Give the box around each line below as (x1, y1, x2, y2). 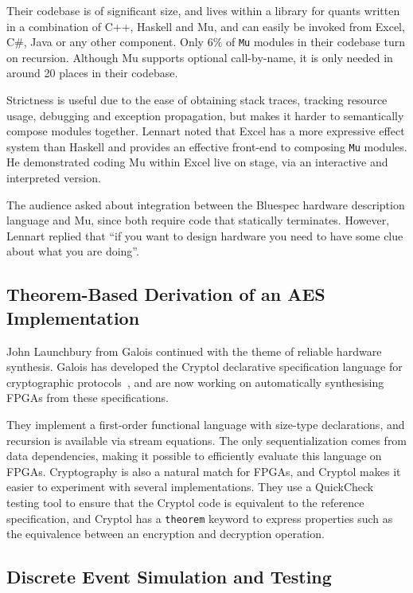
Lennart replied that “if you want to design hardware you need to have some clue (6, 227, 403, 244)
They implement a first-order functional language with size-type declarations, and (6, 416, 405, 432)
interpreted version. (6, 170, 101, 186)
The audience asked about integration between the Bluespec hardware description (6, 196, 405, 213)
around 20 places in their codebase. (6, 64, 178, 81)
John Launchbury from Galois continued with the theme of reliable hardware (6, 342, 382, 359)
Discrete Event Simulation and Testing (6, 564, 332, 589)
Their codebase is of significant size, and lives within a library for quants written (6, 2, 400, 18)
